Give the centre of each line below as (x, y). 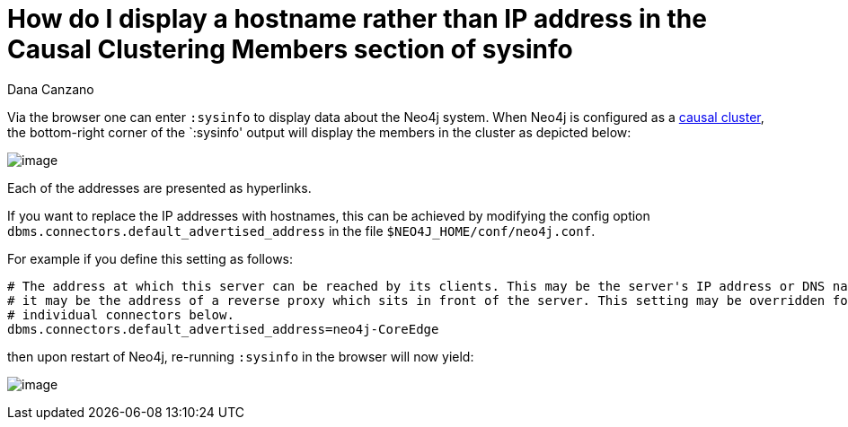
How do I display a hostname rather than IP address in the (357, 19)
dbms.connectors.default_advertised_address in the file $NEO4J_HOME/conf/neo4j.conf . (301, 231)
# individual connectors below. (121, 314)
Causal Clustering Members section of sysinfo (290, 49)
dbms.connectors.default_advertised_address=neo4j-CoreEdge (223, 329)
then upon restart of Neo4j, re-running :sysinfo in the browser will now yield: (241, 356)
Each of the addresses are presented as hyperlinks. (159, 187)
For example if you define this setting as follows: (150, 258)
